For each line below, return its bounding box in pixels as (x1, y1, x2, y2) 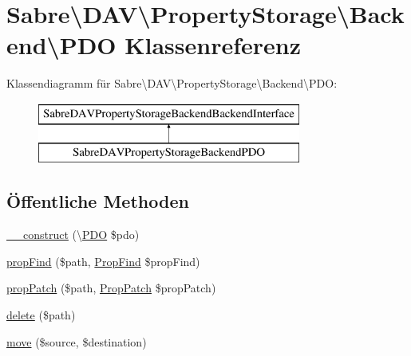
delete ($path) (6, 307, 76, 323)
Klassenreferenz (124, 29, 301, 61)
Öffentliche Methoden (6, 189, 189, 213)
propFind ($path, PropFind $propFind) (6, 252, 200, 269)
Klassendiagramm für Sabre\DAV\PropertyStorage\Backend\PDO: (6, 75, 338, 92)
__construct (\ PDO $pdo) (6, 226, 140, 243)
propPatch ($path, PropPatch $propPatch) (6, 280, 216, 296)
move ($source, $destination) (6, 333, 147, 350)
